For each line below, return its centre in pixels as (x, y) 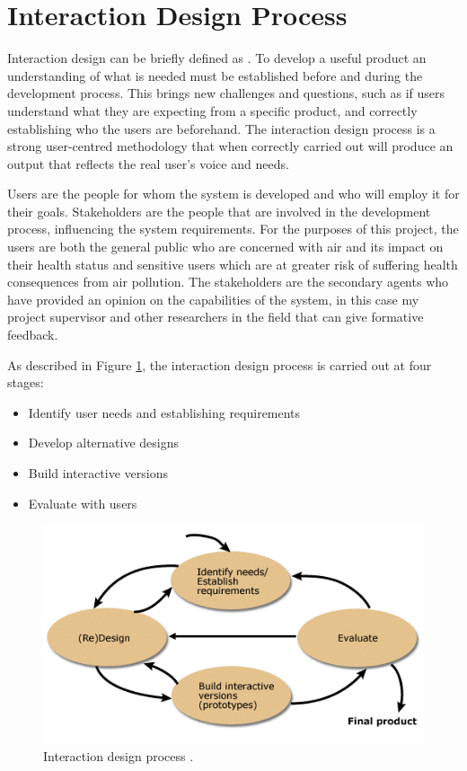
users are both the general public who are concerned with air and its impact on (225, 247)
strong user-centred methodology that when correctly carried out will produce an (230, 146)
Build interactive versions (98, 473)
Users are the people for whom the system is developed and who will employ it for (233, 194)
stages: (26, 382)
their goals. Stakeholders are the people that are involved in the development (219, 211)
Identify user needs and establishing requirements (164, 412)
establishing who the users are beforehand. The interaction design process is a (221, 128)
